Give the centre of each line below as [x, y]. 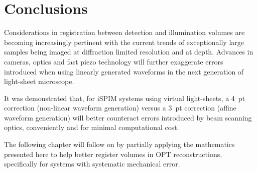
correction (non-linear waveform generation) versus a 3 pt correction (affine [120, 108]
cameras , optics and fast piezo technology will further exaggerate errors [114, 61]
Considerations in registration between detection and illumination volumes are [124, 32]
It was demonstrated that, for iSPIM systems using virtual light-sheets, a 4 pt [125, 98]
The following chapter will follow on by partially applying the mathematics [119, 144]
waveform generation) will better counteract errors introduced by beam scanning [128, 117]
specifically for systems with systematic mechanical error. [92, 164]
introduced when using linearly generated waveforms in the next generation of [124, 71]
